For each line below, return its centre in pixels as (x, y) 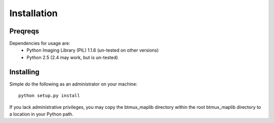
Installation (33, 13)
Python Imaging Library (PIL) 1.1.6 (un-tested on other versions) (93, 50)
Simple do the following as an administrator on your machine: (73, 84)
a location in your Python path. (41, 114)
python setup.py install (49, 96)
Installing (25, 72)
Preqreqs (24, 31)
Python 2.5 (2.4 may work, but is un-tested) (72, 57)
